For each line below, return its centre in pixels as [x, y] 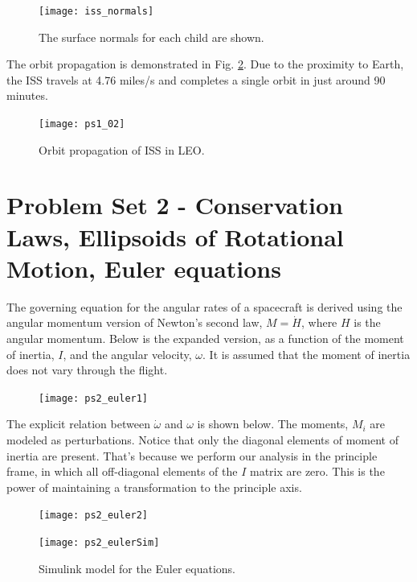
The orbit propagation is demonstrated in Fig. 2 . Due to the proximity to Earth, [205, 64]
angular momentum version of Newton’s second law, [135, 322]
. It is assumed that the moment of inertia [307, 354]
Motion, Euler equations [144, 268]
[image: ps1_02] [82, 124]
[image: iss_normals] [96, 11]
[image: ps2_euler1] [94, 398]
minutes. [27, 95]
